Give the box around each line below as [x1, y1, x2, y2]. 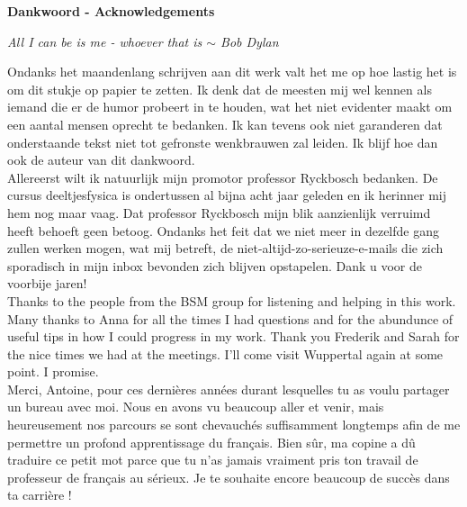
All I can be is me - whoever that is [7, 32, 202, 50]
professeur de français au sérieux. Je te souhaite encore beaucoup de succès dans [7, 467, 450, 486]
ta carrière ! [7, 485, 72, 504]
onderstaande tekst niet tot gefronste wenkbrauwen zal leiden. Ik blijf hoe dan [7, 132, 438, 151]
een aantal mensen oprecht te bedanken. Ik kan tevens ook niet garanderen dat [7, 114, 443, 133]
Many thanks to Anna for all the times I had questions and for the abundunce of [7, 309, 454, 328]
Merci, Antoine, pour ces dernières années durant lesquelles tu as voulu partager [7, 379, 450, 398]
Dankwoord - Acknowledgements [7, 2, 215, 20]
